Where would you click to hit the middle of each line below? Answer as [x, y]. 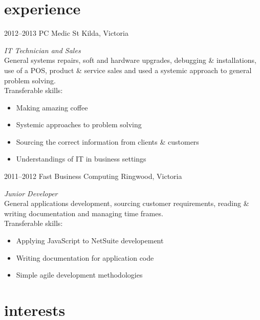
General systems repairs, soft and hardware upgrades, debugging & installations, [130, 60]
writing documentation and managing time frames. [84, 213]
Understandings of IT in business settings [81, 159]
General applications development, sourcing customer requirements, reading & [127, 203]
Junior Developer [31, 193]
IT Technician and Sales [42, 50]
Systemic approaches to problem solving [79, 124]
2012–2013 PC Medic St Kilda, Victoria [66, 33]
